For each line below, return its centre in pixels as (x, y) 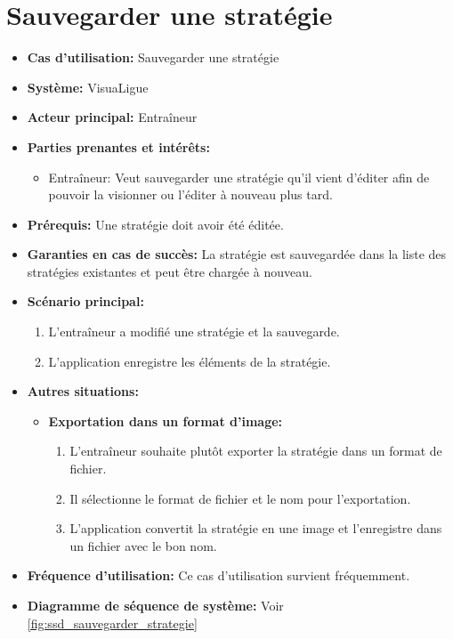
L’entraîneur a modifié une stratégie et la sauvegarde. (194, 332)
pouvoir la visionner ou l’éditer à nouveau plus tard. (190, 194)
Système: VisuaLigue (88, 87)
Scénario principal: (85, 301)
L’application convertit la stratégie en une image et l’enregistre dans (256, 528)
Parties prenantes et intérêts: (118, 146)
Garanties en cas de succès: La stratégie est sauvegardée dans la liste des (237, 254)
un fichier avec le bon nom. (143, 545)
